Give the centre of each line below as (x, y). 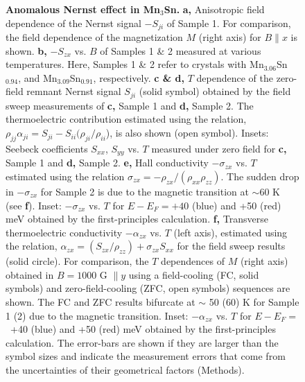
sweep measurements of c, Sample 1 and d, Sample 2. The (130, 105)
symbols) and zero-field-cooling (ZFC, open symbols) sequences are (148, 288)
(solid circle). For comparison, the (77, 261)
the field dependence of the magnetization (94, 37)
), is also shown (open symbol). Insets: (187, 133)
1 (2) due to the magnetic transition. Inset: (97, 315)
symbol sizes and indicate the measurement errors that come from (146, 356)
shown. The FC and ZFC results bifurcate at (101, 302)
